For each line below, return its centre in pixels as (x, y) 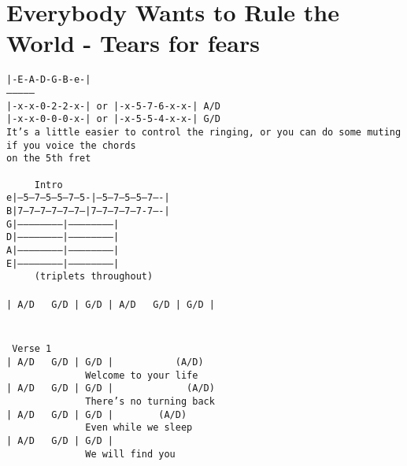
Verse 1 (32, 349)
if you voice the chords (71, 145)
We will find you (130, 454)
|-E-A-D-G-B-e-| (49, 80)
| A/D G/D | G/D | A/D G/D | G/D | (111, 305)
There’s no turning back (150, 401)
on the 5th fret (49, 159)
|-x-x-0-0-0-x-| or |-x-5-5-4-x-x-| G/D (114, 119)
